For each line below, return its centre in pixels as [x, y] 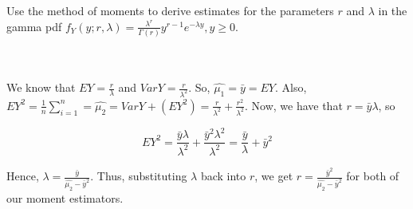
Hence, [23, 176]
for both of [373, 176]
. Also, [291, 87]
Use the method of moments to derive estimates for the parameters [170, 10]
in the [393, 10]
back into [223, 176]
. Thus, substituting [139, 176]
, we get [274, 176]
